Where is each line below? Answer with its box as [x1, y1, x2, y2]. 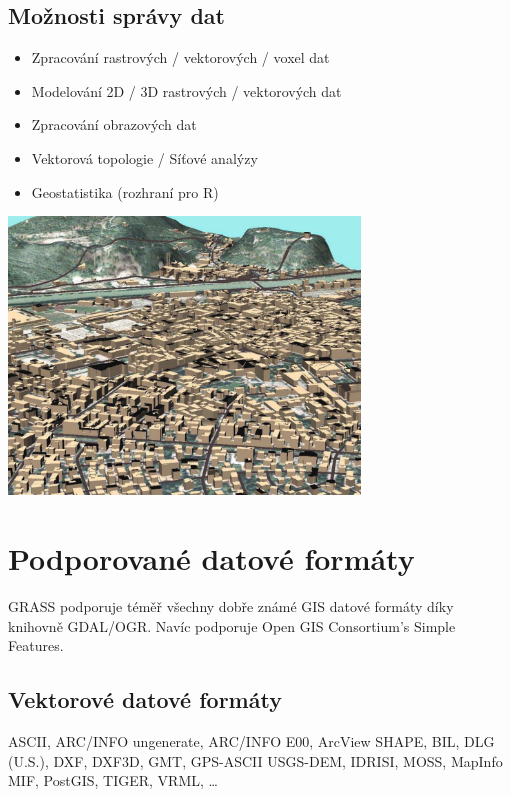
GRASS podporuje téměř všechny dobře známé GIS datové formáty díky [8, 595, 454, 616]
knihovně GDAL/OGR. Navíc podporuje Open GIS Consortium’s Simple [8, 615, 456, 636]
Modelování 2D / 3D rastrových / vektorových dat [31, 80, 342, 101]
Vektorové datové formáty [8, 684, 282, 715]
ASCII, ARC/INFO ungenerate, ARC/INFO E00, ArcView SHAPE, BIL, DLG [8, 730, 495, 751]
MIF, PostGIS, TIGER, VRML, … [8, 770, 218, 791]
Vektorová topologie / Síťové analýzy [31, 147, 258, 168]
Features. [8, 635, 64, 656]
